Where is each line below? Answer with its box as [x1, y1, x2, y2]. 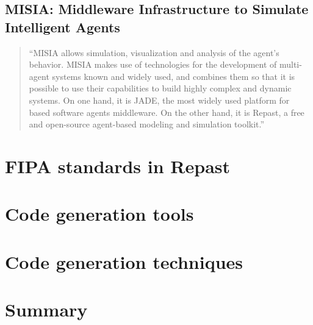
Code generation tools [5, 201, 194, 226]
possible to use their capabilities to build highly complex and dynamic [29, 82, 292, 95]
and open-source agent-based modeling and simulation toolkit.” [29, 118, 265, 130]
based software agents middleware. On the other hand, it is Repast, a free [29, 105, 304, 118]
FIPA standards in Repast [5, 153, 231, 178]
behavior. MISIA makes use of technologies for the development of [29, 58, 277, 71]
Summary [5, 297, 88, 322]
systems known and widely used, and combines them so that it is [52, 70, 295, 82]
